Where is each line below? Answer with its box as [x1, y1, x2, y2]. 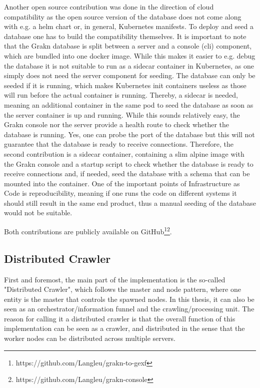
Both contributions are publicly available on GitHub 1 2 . [4, 225, 172, 236]
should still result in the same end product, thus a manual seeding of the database [4, 197, 256, 208]
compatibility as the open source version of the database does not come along [4, 11, 241, 22]
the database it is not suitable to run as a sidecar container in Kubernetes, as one [4, 60, 254, 71]
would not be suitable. [4, 207, 72, 218]
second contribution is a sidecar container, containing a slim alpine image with [4, 148, 244, 159]
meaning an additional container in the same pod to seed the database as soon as [4, 99, 253, 110]
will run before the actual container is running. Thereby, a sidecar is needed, [4, 90, 238, 100]
